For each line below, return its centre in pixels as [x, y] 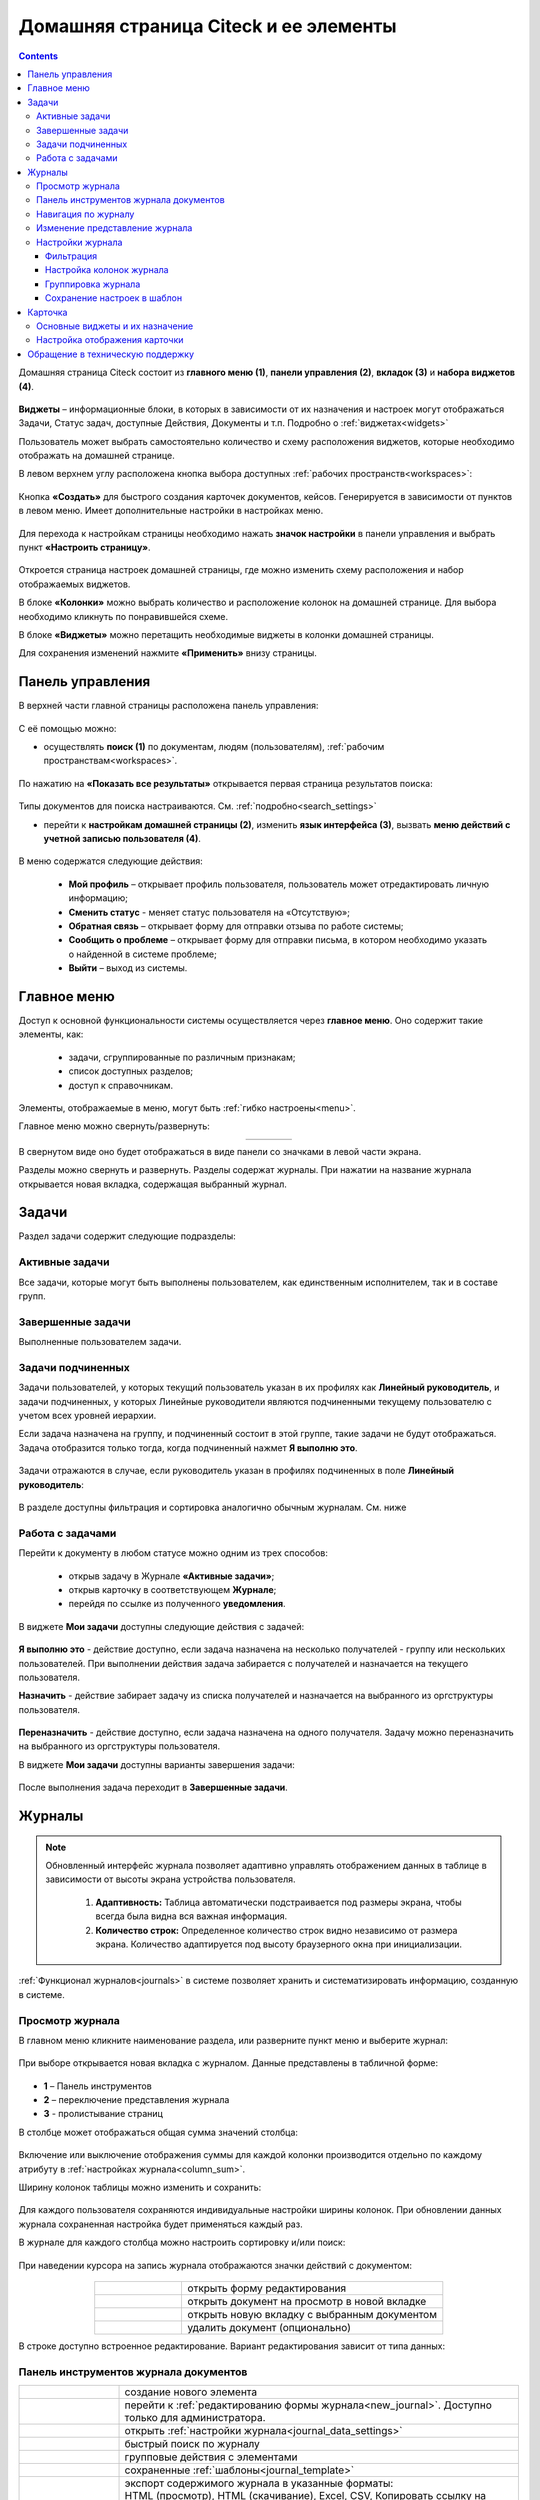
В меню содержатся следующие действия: [111, 861]
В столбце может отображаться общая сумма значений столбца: [158, 2132]
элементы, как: [51, 1034]
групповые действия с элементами [211, 2457]
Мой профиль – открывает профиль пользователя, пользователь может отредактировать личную [279, 884]
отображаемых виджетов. [74, 584]
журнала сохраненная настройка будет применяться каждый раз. [161, 2224]
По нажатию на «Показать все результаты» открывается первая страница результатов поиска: [226, 783]
